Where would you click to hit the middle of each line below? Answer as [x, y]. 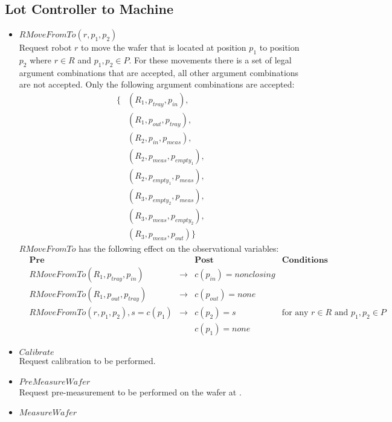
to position [279, 47]
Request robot [45, 47]
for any [295, 312]
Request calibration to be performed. [87, 360]
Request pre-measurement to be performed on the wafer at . [130, 392]
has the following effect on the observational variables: [179, 248]
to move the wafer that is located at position [164, 47]
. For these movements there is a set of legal [210, 60]
